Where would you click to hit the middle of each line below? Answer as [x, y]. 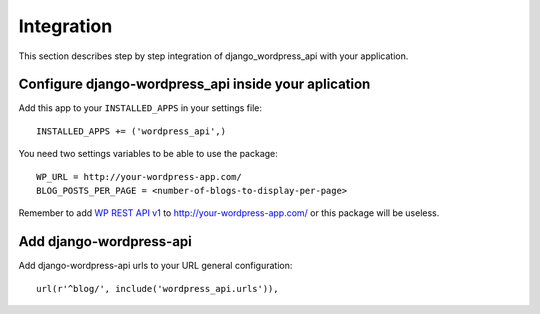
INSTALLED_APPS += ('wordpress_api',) [131, 131]
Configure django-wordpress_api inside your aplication [194, 84]
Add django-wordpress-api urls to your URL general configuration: [155, 266]
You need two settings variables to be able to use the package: [148, 154]
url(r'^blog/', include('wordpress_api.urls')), [157, 288]
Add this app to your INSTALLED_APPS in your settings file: [140, 108]
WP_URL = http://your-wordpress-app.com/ [139, 176]
